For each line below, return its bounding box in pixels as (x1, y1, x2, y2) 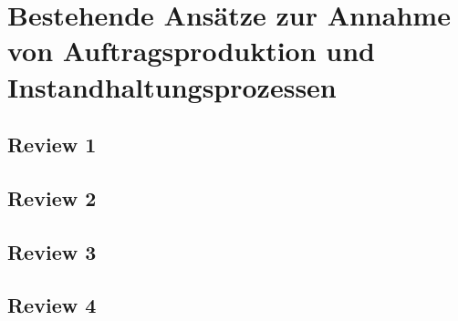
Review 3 (7, 237, 97, 265)
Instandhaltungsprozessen (7, 67, 337, 105)
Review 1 (7, 130, 97, 159)
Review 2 (7, 183, 97, 212)
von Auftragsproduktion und (7, 32, 376, 69)
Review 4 (7, 291, 97, 319)
